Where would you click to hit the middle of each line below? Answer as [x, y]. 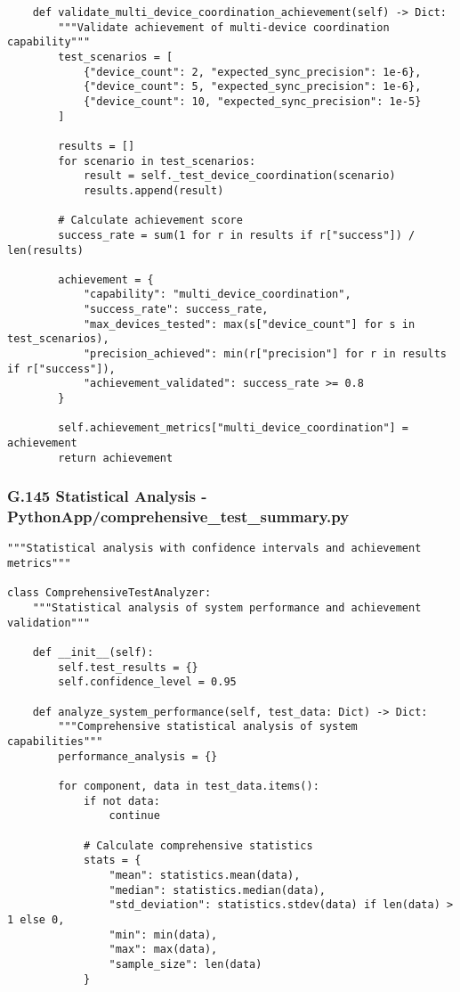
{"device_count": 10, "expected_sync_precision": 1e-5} [252, 101]
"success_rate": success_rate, [176, 310]
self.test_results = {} [128, 667]
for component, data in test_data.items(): [189, 786]
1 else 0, [36, 919]
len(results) [45, 250]
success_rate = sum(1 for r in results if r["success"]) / [237, 235]
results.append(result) [153, 190]
